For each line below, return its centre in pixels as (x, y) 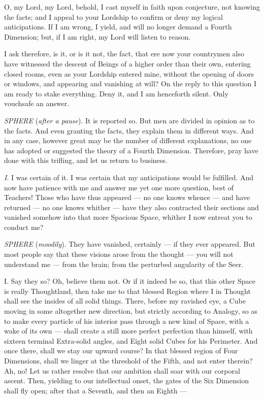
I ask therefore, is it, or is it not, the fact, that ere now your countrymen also (124, 54)
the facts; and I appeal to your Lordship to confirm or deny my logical (114, 16)
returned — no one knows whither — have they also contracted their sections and (131, 207)
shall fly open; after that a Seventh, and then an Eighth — (96, 390)
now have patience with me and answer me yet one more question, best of (119, 187)
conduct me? (24, 227)
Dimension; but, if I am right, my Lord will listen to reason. (97, 36)
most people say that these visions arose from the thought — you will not (119, 254)
